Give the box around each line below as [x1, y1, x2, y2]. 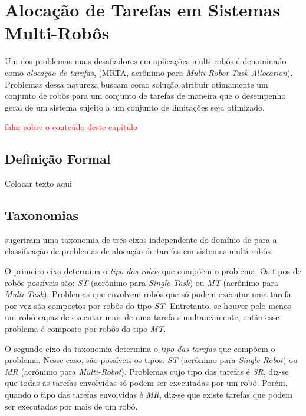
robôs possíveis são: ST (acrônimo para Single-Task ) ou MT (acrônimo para [5, 276, 278, 288]
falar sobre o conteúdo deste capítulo [5, 121, 138, 133]
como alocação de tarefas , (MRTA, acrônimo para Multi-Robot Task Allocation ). [5, 66, 293, 78]
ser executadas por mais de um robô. [5, 400, 138, 412]
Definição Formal [5, 149, 111, 168]
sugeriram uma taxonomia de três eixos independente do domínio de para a [5, 233, 277, 245]
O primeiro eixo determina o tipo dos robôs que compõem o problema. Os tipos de [5, 265, 301, 277]
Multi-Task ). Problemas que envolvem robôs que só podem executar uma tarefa [5, 288, 291, 300]
